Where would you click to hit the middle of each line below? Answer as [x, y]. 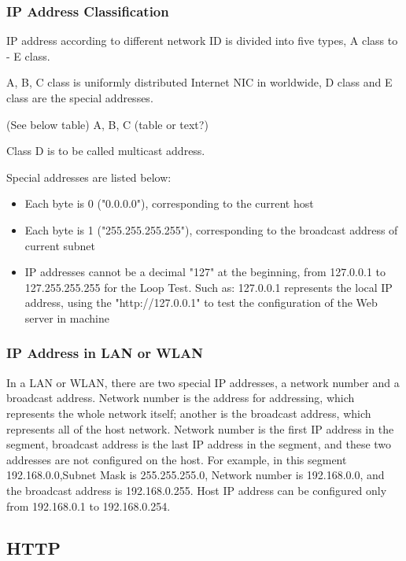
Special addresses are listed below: [89, 177]
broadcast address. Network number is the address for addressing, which [181, 398]
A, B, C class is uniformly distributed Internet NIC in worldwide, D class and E [199, 82]
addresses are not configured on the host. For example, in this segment [177, 459]
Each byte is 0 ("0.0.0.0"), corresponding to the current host [169, 203]
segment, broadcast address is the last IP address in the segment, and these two [199, 444]
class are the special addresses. [80, 98]
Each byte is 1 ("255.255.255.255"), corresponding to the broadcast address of [211, 229]
